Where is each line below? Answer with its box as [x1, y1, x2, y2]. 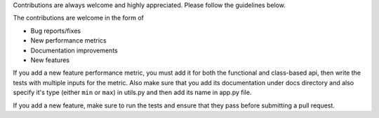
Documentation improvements [30, 46, 119, 54]
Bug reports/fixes [30, 27, 81, 35]
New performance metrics [30, 36, 107, 45]
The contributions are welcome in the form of [13, 14, 144, 22]
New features [30, 56, 70, 64]
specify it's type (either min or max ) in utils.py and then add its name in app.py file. [13, 88, 252, 97]
